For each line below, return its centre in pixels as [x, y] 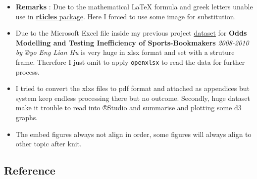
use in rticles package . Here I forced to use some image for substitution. [126, 16]
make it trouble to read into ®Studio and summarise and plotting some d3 [128, 108]
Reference [30, 170]
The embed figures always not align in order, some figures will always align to [133, 134]
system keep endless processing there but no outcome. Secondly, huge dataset [133, 98]
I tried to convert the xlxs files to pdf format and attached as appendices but [132, 88]
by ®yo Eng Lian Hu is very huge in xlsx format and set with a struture [125, 52]
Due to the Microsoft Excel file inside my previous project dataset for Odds [131, 33]
